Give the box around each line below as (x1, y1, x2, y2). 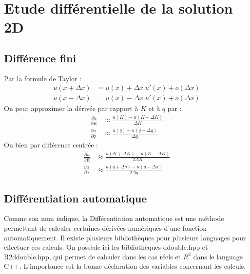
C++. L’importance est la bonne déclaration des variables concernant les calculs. (4, 261, 246, 271)
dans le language (193, 251, 243, 261)
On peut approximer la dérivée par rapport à (4, 103, 138, 113)
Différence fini (4, 50, 77, 65)
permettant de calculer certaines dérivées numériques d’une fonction (4, 223, 207, 233)
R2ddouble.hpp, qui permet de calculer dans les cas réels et (4, 251, 181, 261)
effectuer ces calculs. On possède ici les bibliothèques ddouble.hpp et (4, 242, 208, 252)
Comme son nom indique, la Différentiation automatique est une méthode (4, 213, 224, 223)
